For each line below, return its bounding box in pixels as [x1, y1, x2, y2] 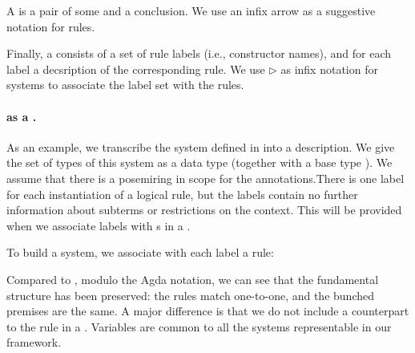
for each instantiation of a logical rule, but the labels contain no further [6, 185, 358, 202]
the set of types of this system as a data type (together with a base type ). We [6, 154, 393, 171]
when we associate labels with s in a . [6, 217, 191, 233]
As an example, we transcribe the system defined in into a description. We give [6, 138, 395, 155]
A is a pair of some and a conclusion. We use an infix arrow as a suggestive [6, 2, 376, 18]
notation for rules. [6, 18, 95, 34]
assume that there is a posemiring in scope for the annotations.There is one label [6, 169, 405, 186]
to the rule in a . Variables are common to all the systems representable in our [6, 318, 392, 335]
